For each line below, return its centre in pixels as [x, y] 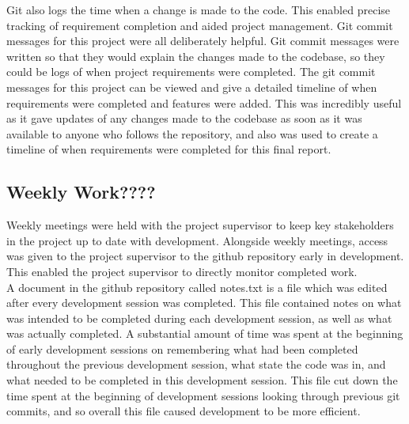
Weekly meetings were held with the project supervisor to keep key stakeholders [200, 225]
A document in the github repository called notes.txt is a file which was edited [197, 287]
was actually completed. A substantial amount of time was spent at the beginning [205, 333]
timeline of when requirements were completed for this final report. [169, 149]
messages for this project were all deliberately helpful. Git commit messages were [203, 41]
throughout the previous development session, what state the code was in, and [196, 364]
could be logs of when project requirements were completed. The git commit [191, 72]
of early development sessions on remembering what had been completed [182, 348]
